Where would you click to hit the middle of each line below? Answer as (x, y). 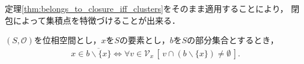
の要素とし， (145, 40)
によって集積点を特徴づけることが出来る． (96, 20)
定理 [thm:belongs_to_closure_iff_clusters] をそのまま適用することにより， (147, 8)
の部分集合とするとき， (233, 40)
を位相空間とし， (68, 40)
